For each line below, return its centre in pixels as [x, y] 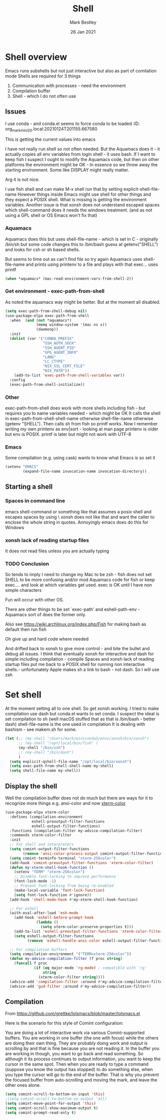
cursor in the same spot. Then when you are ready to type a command [77, 1064]
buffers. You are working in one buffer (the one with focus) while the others [82, 1038]
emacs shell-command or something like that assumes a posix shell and [78, 511]
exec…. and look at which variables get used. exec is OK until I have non [79, 585]
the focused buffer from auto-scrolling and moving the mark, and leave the [81, 1080]
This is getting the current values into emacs [50, 139]
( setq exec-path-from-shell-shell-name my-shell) [62, 766]
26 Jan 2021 [83, 32]
